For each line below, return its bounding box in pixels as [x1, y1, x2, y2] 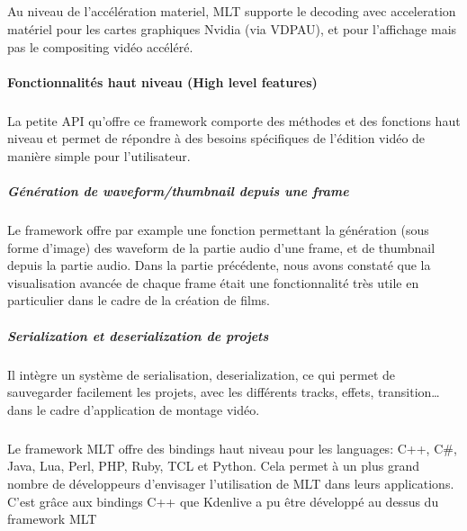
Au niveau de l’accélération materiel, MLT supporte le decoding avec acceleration [7, 2, 456, 21]
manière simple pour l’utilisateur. [7, 146, 191, 165]
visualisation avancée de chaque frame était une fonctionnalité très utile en [7, 273, 419, 292]
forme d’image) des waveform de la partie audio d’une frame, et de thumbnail [7, 238, 436, 256]
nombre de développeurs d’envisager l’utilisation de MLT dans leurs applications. [7, 473, 454, 492]
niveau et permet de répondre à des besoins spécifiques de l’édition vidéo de [7, 129, 426, 148]
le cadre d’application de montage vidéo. [36, 400, 260, 418]
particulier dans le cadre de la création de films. [7, 291, 270, 310]
